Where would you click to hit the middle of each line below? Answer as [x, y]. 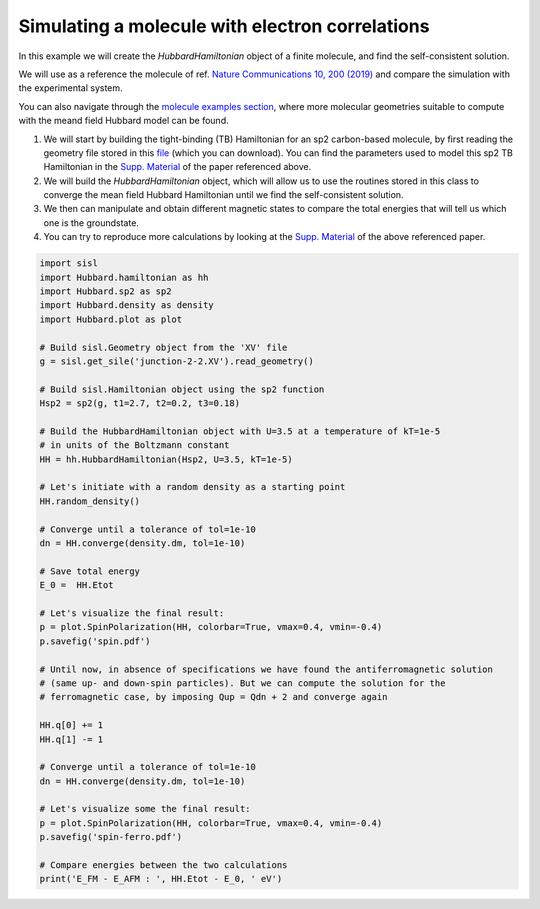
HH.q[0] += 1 [71, 725]
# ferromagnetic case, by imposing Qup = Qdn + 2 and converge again [213, 697]
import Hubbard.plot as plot [111, 319]
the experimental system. [71, 88]
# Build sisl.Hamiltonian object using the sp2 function [182, 389]
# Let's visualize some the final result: [145, 809]
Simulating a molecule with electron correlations [224, 26]
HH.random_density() [89, 501]
